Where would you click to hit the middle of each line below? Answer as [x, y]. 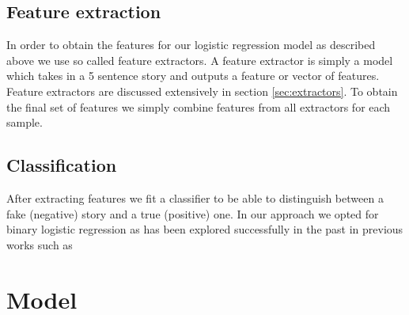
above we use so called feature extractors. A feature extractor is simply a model [200, 60]
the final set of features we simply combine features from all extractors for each [199, 106]
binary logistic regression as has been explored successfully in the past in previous [205, 229]
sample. [25, 122]
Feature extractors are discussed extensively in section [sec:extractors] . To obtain [202, 91]
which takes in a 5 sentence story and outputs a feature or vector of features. [193, 76]
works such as [40, 244]
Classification [62, 165]
